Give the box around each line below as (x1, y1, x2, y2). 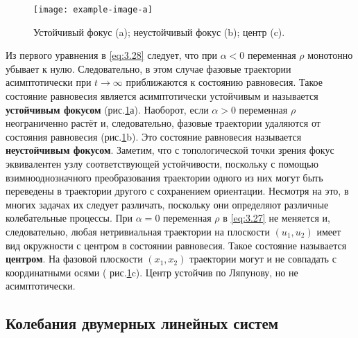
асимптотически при (6, 75, 92, 89)
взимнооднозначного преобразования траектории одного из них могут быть (6, 170, 323, 184)
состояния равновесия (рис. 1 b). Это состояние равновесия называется (6, 129, 302, 143)
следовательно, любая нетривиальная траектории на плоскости (6, 224, 270, 238)
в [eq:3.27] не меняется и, (223, 211, 330, 225)
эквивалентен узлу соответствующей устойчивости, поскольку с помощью (6, 157, 318, 170)
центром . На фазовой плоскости (6, 251, 143, 266)
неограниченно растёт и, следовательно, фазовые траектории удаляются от (6, 116, 321, 130)
